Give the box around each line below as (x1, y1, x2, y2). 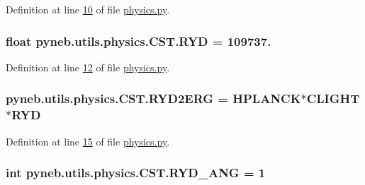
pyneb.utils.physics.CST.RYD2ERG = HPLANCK (6, 90, 301, 107)
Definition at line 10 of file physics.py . (6, 2, 170, 16)
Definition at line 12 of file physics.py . (6, 59, 170, 74)
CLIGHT (306, 90, 360, 107)
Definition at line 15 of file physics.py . (6, 133, 170, 148)
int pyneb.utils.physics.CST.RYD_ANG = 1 (6, 164, 266, 181)
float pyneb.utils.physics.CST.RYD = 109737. (6, 32, 271, 49)
